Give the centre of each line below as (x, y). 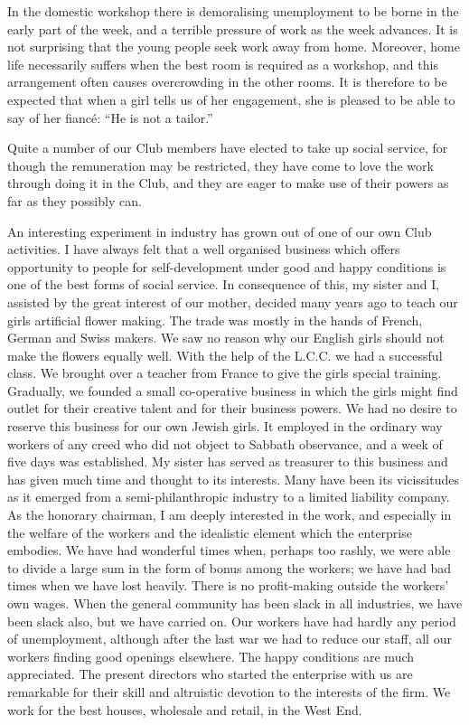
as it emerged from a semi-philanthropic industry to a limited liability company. (229, 497)
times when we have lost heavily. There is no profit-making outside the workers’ (228, 585)
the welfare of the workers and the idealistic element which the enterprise (210, 532)
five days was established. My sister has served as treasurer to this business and (228, 461)
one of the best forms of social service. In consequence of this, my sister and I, (224, 284)
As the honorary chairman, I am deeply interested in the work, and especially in (230, 515)
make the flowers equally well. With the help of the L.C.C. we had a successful (225, 355)
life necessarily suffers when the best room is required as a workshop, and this (223, 64)
